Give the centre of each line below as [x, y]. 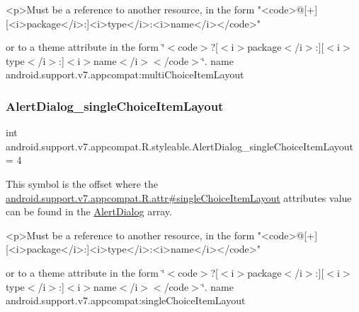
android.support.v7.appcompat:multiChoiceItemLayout [125, 74]
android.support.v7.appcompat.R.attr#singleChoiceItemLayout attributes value [179, 197]
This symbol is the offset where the [82, 183]
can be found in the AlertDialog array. [89, 211]
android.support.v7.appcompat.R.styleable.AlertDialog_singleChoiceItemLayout [180, 146]
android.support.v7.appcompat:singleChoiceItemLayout [126, 300]
